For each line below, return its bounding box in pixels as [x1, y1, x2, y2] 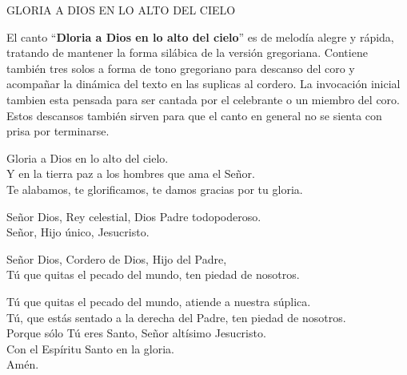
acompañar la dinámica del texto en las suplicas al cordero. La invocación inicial [6, 75, 401, 92]
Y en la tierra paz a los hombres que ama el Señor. [6, 165, 255, 182]
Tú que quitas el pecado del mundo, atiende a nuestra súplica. [6, 292, 311, 309]
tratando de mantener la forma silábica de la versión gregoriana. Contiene [6, 44, 368, 61]
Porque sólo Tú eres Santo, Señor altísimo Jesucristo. [6, 325, 266, 341]
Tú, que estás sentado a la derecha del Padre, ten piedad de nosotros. [6, 308, 346, 325]
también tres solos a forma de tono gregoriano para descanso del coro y [6, 59, 355, 76]
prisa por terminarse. [6, 123, 110, 139]
